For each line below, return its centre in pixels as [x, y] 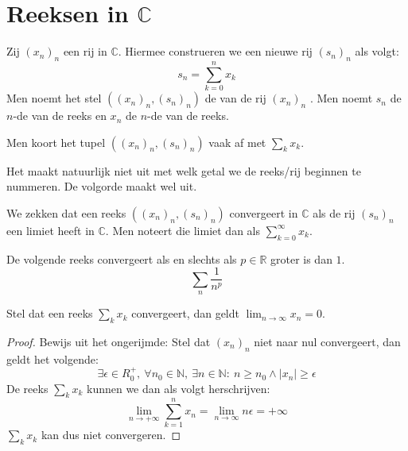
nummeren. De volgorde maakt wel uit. [102, 186]
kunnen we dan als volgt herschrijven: [178, 388]
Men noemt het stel [54, 98]
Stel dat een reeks [50, 313]
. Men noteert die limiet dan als [183, 230]
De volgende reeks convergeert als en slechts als [122, 258]
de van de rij [235, 98]
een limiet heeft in [51, 230]
